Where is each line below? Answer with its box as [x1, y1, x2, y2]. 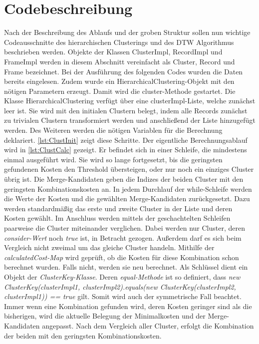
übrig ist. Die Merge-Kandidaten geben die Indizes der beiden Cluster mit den [4, 174, 244, 184]
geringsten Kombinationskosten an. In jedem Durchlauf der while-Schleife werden [4, 183, 252, 194]
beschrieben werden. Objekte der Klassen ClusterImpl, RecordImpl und [4, 46, 223, 57]
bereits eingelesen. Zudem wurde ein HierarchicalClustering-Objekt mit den [4, 76, 235, 86]
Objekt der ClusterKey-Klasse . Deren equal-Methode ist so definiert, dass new [4, 271, 241, 282]
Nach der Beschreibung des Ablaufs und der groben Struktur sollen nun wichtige [4, 27, 251, 37]
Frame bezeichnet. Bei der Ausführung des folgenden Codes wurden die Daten [4, 66, 243, 76]
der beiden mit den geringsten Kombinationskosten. [4, 330, 162, 341]
